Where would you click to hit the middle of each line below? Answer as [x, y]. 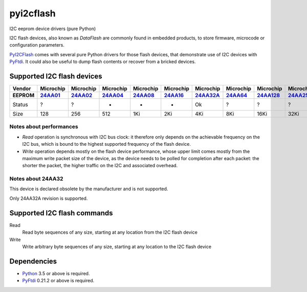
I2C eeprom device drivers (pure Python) [53, 29]
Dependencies [33, 261]
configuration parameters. [37, 45]
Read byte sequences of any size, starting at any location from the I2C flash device [110, 232]
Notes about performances [44, 127]
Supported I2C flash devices [56, 76]
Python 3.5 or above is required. [56, 273]
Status [20, 105]
